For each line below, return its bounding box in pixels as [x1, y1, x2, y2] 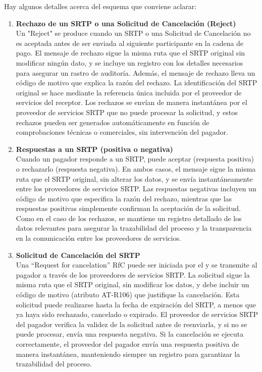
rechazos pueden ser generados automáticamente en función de [16, 117, 209, 127]
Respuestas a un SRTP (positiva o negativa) [16, 143, 173, 154]
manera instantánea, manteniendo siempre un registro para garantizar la [16, 348, 240, 359]
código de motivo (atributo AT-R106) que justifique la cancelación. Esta [16, 289, 240, 300]
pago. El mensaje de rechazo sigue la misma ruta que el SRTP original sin [16, 47, 245, 58]
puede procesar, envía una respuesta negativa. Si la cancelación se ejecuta [16, 329, 244, 339]
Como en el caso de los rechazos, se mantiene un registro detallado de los [16, 212, 242, 223]
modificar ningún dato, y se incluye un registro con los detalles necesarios [16, 57, 243, 68]
